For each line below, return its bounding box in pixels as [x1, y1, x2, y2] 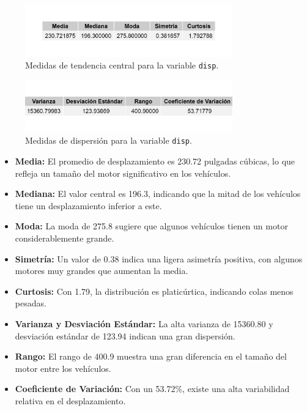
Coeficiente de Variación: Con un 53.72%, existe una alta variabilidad [15, 382, 290, 395]
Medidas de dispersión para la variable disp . [25, 134, 192, 147]
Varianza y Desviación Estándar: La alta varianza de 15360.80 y [15, 317, 273, 330]
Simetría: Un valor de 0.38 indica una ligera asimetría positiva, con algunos [15, 252, 303, 265]
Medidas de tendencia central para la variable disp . [25, 59, 219, 72]
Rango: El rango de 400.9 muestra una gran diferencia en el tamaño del [15, 350, 287, 363]
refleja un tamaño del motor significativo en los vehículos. [15, 166, 231, 179]
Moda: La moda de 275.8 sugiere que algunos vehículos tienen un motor [15, 220, 288, 232]
